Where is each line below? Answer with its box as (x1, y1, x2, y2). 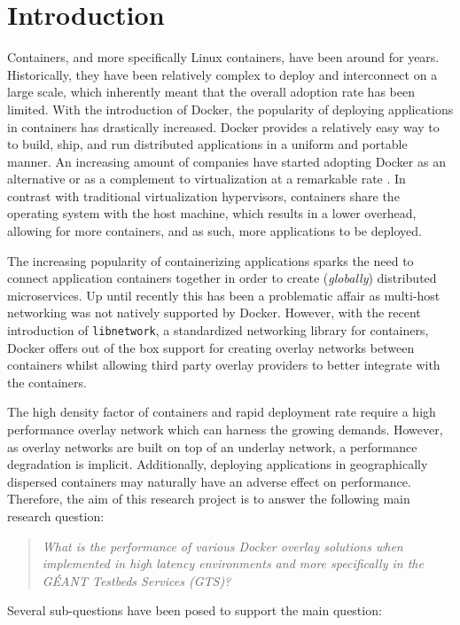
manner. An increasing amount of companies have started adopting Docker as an (7, 152, 446, 170)
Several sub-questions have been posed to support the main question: (7, 601, 382, 620)
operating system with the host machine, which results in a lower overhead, (7, 204, 417, 223)
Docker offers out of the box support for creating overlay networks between (7, 338, 415, 356)
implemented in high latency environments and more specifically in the (42, 554, 424, 573)
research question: (7, 507, 105, 526)
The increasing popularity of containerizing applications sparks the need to (7, 251, 414, 270)
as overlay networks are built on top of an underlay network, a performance (7, 437, 417, 456)
